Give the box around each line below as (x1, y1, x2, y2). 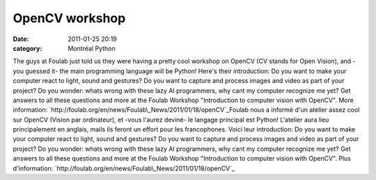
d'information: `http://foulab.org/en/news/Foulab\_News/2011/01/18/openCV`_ (13, 164, 235, 172)
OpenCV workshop (13, 10, 126, 26)
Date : (13, 35, 29, 43)
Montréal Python (68, 44, 116, 52)
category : (13, 44, 42, 52)
